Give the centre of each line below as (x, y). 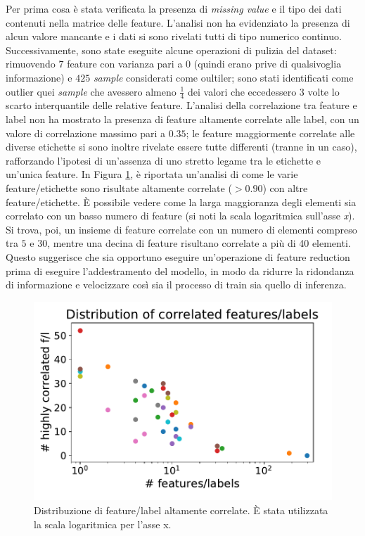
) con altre (285, 187)
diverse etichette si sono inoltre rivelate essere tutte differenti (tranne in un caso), (181, 147)
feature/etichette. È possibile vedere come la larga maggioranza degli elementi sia (181, 202)
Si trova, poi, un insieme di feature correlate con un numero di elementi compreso (181, 229)
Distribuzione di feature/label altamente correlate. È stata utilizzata (181, 510)
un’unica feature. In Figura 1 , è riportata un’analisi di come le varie (152, 174)
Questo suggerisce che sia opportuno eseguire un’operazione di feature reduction (178, 256)
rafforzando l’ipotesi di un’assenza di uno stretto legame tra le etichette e (164, 160)
